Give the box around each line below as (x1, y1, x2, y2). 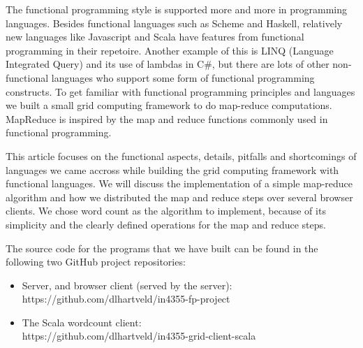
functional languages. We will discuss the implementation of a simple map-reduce (6, 176, 353, 191)
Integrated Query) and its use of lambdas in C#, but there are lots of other (6, 57, 329, 71)
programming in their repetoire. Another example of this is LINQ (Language (6, 43, 334, 57)
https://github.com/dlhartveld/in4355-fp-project (22, 291, 230, 306)
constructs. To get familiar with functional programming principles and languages (6, 84, 355, 99)
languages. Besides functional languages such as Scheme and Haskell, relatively (6, 15, 343, 30)
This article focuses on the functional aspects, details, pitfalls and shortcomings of (6, 148, 357, 163)
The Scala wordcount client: (22, 314, 142, 329)
